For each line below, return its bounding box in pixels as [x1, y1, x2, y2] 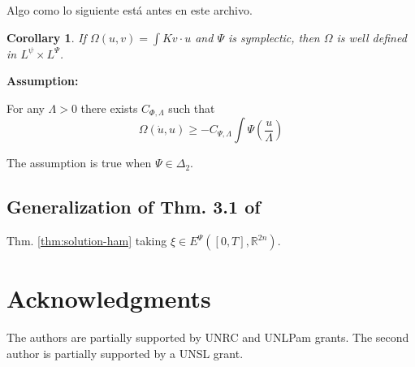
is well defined [336, 28, 407, 45]
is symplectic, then [227, 28, 320, 45]
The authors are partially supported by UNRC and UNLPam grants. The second [6, 329, 409, 346]
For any [6, 99, 45, 116]
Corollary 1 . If [6, 28, 86, 45]
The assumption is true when [6, 154, 152, 171]
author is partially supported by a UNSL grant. [6, 344, 244, 361]
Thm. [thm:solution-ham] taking [6, 232, 167, 249]
